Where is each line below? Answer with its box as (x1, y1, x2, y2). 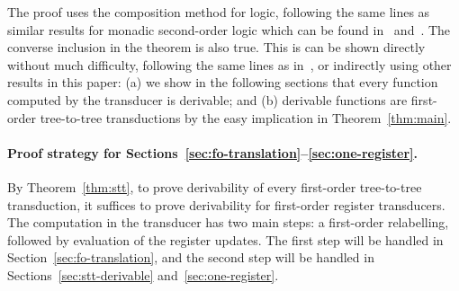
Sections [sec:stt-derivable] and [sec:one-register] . (7, 265, 279, 284)
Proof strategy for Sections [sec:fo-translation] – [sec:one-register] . (7, 143, 418, 162)
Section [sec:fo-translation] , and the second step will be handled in (7, 248, 374, 267)
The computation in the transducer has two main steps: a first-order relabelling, (7, 213, 449, 232)
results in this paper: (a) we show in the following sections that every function (7, 73, 438, 92)
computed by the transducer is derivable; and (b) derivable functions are (7, 90, 408, 109)
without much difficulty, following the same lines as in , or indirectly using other (7, 55, 452, 74)
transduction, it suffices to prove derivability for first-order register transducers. (7, 195, 445, 214)
